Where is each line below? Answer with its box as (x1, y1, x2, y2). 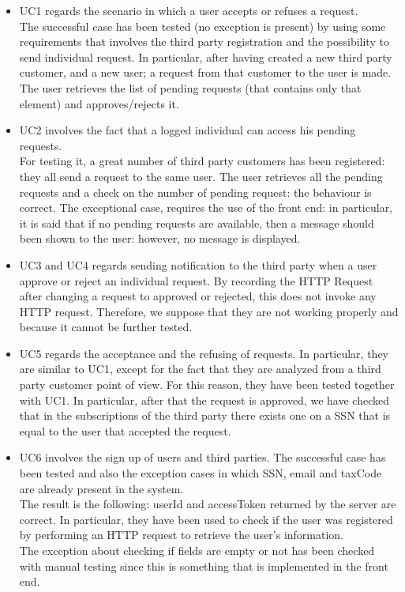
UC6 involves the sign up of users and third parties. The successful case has (19, 449, 386, 466)
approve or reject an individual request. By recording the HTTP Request (19, 272, 373, 288)
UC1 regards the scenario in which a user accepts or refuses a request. (19, 2, 358, 18)
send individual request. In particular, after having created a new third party (19, 48, 392, 65)
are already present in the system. (19, 480, 184, 496)
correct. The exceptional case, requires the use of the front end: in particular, (19, 199, 393, 216)
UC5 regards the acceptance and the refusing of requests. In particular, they (19, 345, 389, 361)
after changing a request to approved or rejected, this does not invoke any (19, 288, 377, 304)
